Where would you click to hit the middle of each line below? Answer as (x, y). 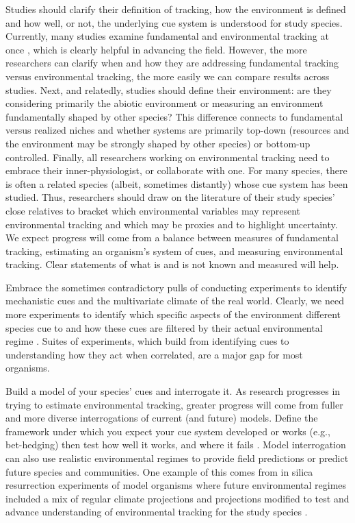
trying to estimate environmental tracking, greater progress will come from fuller (174, 404)
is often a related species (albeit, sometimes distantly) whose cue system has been (177, 183)
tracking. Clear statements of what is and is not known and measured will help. (172, 264)
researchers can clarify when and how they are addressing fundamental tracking (172, 63)
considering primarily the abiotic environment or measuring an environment (165, 103)
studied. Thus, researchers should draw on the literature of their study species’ (170, 197)
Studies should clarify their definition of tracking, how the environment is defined (176, 9)
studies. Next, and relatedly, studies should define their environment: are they (169, 89)
